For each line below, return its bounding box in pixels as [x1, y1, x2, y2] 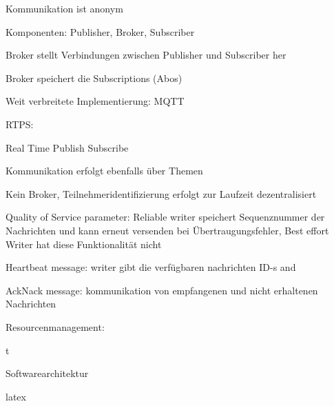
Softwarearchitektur [6, 366, 89, 380]
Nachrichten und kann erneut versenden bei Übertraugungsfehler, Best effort [6, 223, 329, 237]
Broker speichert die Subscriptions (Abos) [6, 70, 182, 85]
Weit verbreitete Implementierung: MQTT [6, 94, 185, 108]
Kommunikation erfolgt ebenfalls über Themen [6, 163, 203, 178]
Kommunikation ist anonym [6, 1, 123, 15]
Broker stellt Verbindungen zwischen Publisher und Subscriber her [6, 48, 286, 62]
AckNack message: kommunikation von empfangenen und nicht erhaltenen [6, 283, 318, 297]
